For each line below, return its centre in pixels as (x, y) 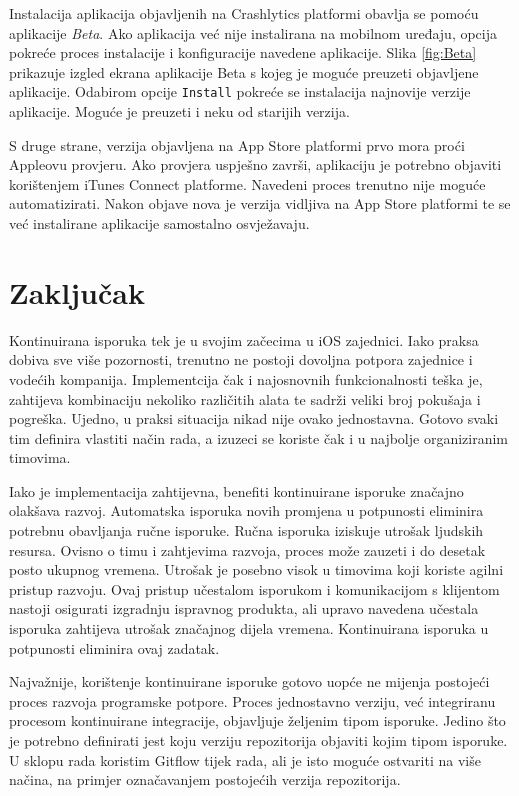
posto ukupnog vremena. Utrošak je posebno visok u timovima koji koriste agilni (256, 569)
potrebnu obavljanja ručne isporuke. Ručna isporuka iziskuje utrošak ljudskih (246, 530)
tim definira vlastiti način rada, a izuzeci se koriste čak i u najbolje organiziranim (258, 437)
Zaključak (77, 291)
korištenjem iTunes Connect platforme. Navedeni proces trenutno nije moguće (247, 183)
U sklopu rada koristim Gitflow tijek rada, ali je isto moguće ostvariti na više (245, 759)
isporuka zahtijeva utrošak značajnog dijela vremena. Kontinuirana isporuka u (249, 628)
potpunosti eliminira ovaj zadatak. (114, 647)
